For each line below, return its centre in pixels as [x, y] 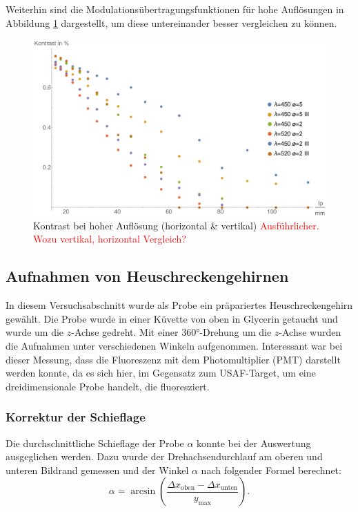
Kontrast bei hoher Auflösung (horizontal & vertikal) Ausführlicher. [176, 225]
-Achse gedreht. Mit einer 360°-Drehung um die [171, 332]
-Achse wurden [310, 332]
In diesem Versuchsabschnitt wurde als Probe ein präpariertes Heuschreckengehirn [179, 305]
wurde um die [35, 332]
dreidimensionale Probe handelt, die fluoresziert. [108, 386]
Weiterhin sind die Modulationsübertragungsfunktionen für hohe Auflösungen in [175, 9]
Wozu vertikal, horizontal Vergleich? [110, 239]
